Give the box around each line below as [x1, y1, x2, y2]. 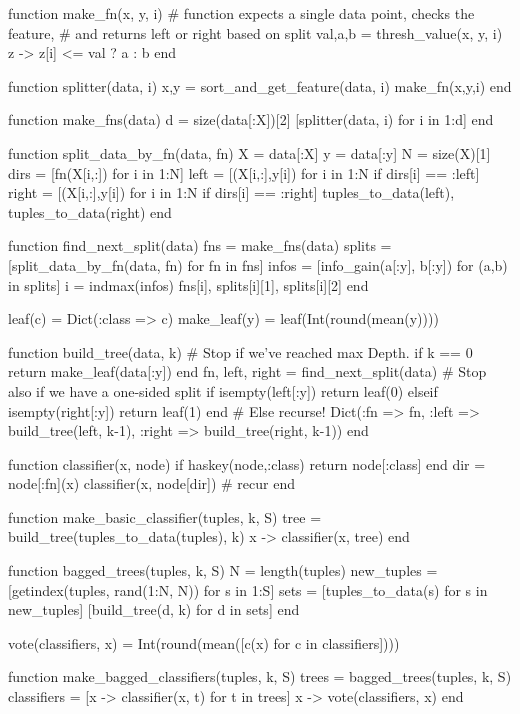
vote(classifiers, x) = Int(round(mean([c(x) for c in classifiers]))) [8, 632, 400, 653]
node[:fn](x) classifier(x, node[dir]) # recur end [8, 473, 295, 494]
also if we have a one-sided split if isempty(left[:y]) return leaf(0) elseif [8, 380, 438, 401]
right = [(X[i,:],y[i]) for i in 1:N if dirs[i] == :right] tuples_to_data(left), [8, 182, 455, 203]
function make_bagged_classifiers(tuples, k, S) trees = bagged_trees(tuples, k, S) [8, 666, 512, 687]
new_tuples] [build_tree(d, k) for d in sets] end [8, 599, 300, 620]
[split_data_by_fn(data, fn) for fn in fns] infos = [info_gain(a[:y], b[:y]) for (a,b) [8, 254, 508, 275]
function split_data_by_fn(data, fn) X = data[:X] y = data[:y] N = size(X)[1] [8, 142, 491, 163]
